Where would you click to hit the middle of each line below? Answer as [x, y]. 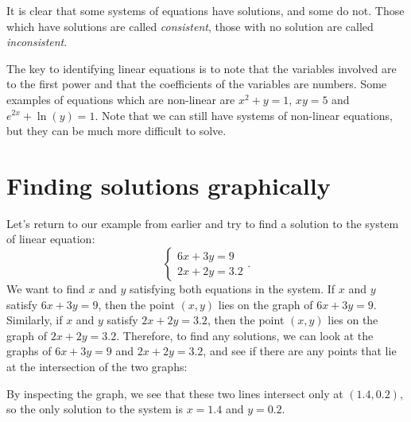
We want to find [46, 289]
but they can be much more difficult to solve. [116, 131]
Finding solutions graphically [169, 185]
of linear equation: [51, 239]
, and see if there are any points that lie [300, 351]
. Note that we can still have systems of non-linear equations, [244, 115]
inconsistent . [37, 42]
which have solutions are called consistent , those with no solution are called [190, 26]
